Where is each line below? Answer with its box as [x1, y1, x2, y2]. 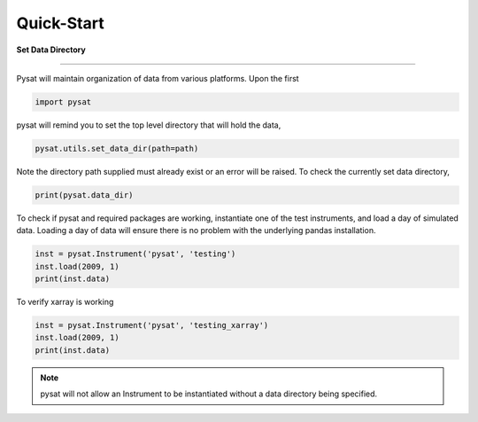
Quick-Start [16, 13, 105, 33]
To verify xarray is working [16, 296, 114, 307]
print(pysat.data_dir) [35, 190, 134, 199]
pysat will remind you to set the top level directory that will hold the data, [16, 120, 281, 130]
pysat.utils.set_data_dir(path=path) [35, 143, 199, 153]
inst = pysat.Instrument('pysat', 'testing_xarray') [35, 320, 269, 330]
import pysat [35, 97, 92, 106]
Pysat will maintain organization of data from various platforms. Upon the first [16, 73, 300, 83]
